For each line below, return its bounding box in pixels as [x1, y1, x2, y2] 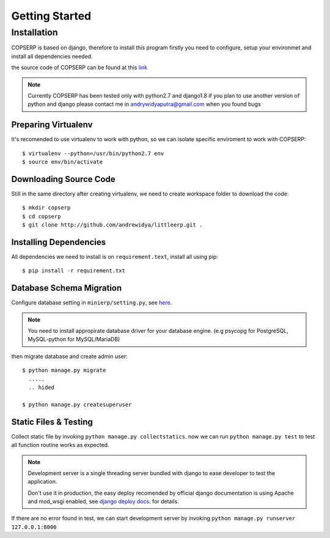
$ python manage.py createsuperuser [22, 401, 132, 408]
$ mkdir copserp [22, 205, 71, 211]
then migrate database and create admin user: [11, 352, 128, 360]
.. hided [28, 384, 55, 391]
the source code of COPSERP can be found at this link [11, 64, 148, 71]
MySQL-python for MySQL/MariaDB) [28, 336, 120, 343]
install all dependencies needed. [11, 53, 93, 60]
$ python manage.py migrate [22, 367, 106, 374]
